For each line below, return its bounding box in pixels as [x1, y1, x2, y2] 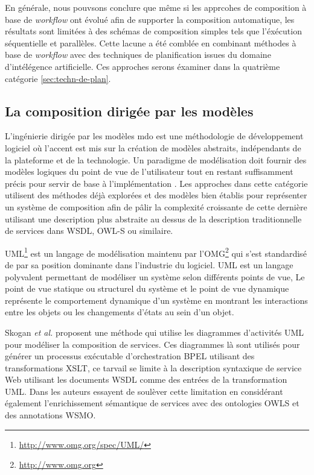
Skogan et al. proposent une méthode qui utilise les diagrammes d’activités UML [5, 326, 304, 338]
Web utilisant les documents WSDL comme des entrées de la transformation [5, 373, 287, 386]
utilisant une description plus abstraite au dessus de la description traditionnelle [5, 212, 302, 225]
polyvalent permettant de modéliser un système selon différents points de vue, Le [5, 270, 305, 283]
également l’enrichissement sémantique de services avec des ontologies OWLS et [5, 397, 300, 409]
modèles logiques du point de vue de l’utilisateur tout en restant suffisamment [5, 165, 293, 178]
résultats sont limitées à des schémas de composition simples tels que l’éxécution [5, 25, 302, 37]
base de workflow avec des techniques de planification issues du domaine [5, 48, 271, 61]
